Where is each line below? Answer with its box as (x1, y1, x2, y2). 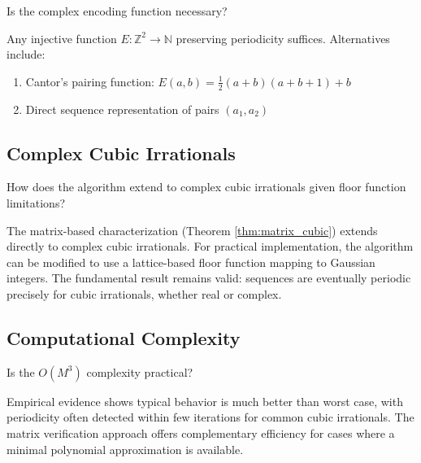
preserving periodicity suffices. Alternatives (176, 29, 390, 46)
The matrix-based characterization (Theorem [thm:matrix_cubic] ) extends (7, 221, 378, 238)
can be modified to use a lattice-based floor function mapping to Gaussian (7, 253, 375, 270)
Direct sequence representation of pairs (25, 100, 219, 117)
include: (7, 46, 46, 63)
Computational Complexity (7, 325, 241, 350)
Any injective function (7, 29, 117, 46)
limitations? (7, 194, 66, 211)
